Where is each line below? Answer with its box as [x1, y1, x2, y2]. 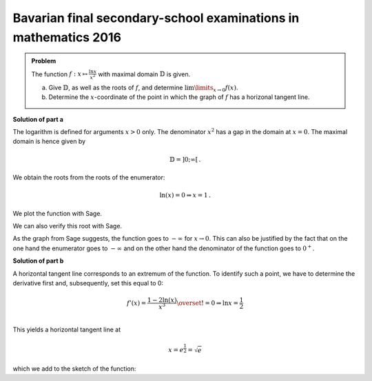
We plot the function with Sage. [12, 209, 103, 217]
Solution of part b [12, 257, 64, 265]
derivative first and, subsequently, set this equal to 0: [12, 279, 164, 287]
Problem [31, 57, 56, 65]
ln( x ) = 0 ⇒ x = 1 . [159, 191, 211, 199]
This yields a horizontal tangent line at [12, 325, 121, 334]
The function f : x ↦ [31, 69, 88, 78]
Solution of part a [12, 115, 63, 123]
